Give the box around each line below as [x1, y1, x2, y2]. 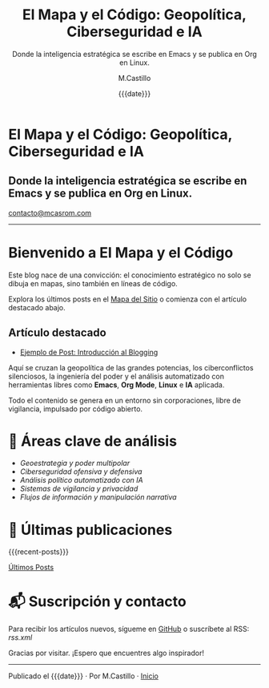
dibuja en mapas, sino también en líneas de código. [8, 278, 178, 288]
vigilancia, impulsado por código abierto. [8, 403, 143, 414]
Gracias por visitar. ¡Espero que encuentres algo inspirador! [8, 648, 204, 658]
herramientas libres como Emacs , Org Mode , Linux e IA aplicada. [8, 379, 225, 390]
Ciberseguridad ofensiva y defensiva [19, 467, 143, 476]
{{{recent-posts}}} [8, 547, 70, 556]
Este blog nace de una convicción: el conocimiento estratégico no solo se [8, 270, 251, 280]
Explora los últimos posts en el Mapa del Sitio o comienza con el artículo [8, 294, 247, 304]
